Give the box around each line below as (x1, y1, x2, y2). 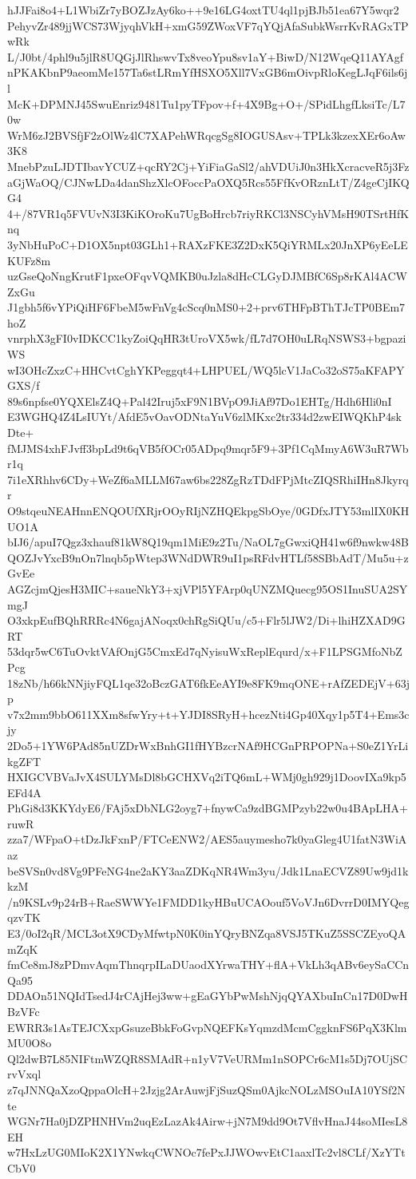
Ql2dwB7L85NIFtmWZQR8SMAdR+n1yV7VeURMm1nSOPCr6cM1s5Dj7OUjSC (7, 1050, 408, 1066)
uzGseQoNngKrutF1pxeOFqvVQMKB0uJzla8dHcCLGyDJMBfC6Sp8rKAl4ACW (7, 268, 407, 284)
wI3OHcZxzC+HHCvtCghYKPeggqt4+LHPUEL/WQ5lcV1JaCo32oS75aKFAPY (7, 361, 405, 378)
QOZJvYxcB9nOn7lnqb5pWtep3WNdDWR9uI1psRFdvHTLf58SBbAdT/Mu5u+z (7, 549, 409, 566)
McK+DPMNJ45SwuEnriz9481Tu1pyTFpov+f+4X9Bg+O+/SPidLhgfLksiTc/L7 (7, 95, 406, 112)
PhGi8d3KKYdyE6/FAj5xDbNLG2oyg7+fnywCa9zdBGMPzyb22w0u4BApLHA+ (7, 800, 408, 816)
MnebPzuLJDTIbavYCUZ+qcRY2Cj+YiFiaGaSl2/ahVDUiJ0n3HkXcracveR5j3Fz (7, 157, 410, 174)
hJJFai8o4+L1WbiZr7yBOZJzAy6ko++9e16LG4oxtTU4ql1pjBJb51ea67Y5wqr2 (7, 2, 399, 18)
